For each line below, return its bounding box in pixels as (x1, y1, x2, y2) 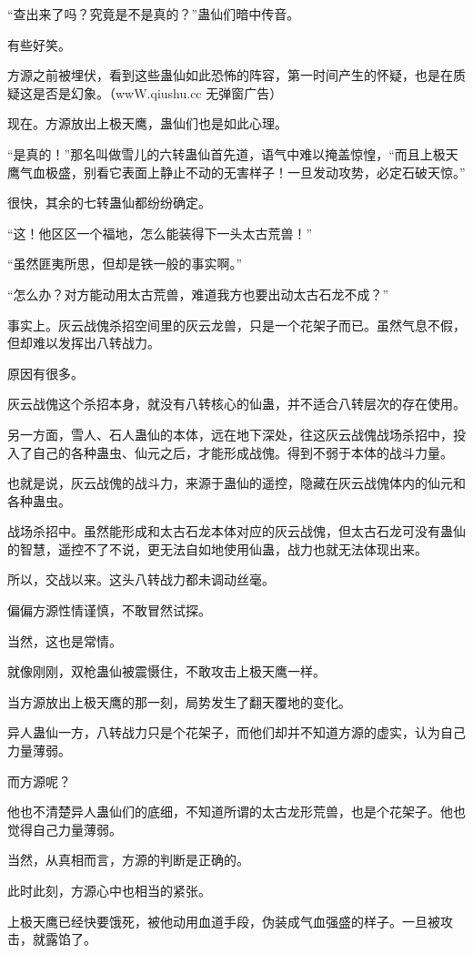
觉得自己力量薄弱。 (7, 819, 122, 838)
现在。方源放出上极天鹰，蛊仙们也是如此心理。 (7, 114, 287, 133)
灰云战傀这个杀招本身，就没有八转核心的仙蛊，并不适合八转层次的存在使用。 (7, 394, 466, 413)
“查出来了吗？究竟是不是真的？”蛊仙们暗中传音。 (7, 5, 300, 23)
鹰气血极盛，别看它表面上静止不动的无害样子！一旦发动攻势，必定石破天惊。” (7, 162, 466, 181)
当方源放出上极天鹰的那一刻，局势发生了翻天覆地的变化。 (7, 692, 351, 711)
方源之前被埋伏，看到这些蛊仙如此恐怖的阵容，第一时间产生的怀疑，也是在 (7, 66, 453, 85)
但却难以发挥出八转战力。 (7, 333, 160, 352)
